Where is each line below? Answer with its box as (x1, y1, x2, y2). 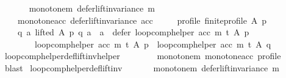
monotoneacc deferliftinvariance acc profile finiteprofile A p (17, 13, 267, 26)
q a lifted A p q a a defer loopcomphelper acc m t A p (17, 26, 249, 38)
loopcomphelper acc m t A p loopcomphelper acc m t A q (34, 37, 271, 50)
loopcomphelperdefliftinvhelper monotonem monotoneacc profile (4, 49, 281, 62)
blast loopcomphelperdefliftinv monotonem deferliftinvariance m (4, 61, 279, 74)
